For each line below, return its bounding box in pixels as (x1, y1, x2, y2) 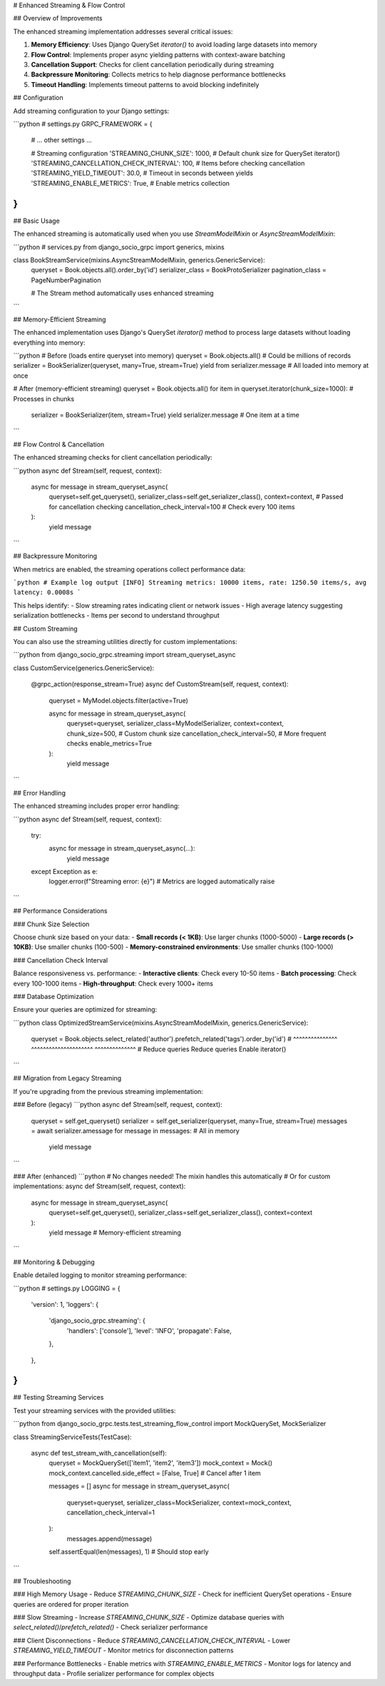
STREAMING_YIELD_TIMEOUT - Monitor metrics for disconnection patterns (13, 1646, 235, 1655)
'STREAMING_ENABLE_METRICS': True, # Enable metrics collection (31, 179, 230, 187)
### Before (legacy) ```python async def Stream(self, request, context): (13, 1100, 222, 1109)
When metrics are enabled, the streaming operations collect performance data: (13, 565, 246, 573)
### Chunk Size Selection (13, 920, 90, 928)
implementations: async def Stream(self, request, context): (13, 1182, 186, 1190)
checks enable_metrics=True (66, 739, 153, 748)
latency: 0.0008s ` (13, 588, 81, 596)
